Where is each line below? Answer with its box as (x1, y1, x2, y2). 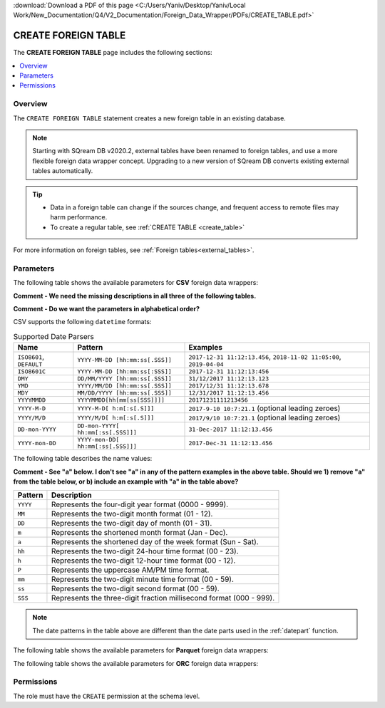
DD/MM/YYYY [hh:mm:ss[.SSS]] (77, 375, 173, 382)
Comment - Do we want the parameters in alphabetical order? (13, 305, 200, 313)
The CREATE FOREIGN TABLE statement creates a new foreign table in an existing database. (13, 114, 287, 123)
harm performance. (50, 213, 108, 222)
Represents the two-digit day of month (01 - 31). (51, 519, 212, 529)
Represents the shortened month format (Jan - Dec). (51, 528, 228, 538)
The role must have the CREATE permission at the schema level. (13, 692, 200, 700)
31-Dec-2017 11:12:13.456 (188, 425, 273, 433)
